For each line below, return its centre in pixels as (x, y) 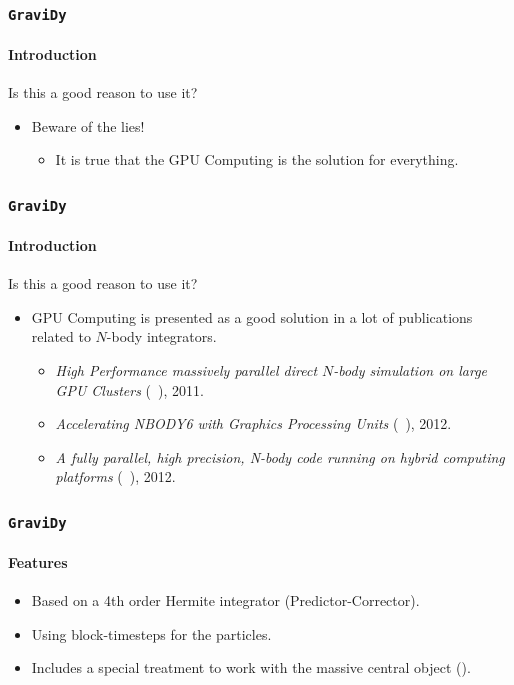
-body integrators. (161, 336)
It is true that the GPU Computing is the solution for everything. (257, 159)
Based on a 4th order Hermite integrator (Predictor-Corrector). (225, 600)
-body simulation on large (410, 369)
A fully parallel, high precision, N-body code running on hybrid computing (280, 456)
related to (61, 336)
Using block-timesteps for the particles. (151, 633)
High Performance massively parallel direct (186, 369)
